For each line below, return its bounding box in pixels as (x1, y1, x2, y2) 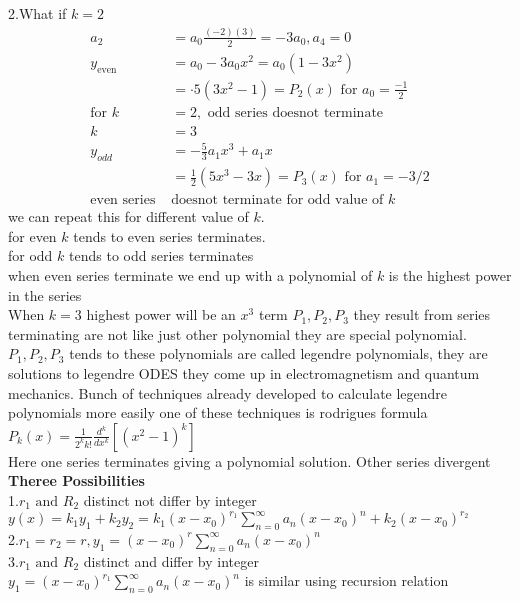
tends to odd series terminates (69, 245, 254, 266)
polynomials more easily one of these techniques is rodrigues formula (8, 402, 428, 423)
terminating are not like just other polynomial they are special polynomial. (8, 323, 467, 344)
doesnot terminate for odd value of (171, 193, 384, 208)
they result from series (353, 304, 491, 325)
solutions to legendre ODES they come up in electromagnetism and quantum (8, 363, 480, 384)
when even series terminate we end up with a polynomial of (8, 265, 373, 286)
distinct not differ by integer (83, 490, 257, 511)
